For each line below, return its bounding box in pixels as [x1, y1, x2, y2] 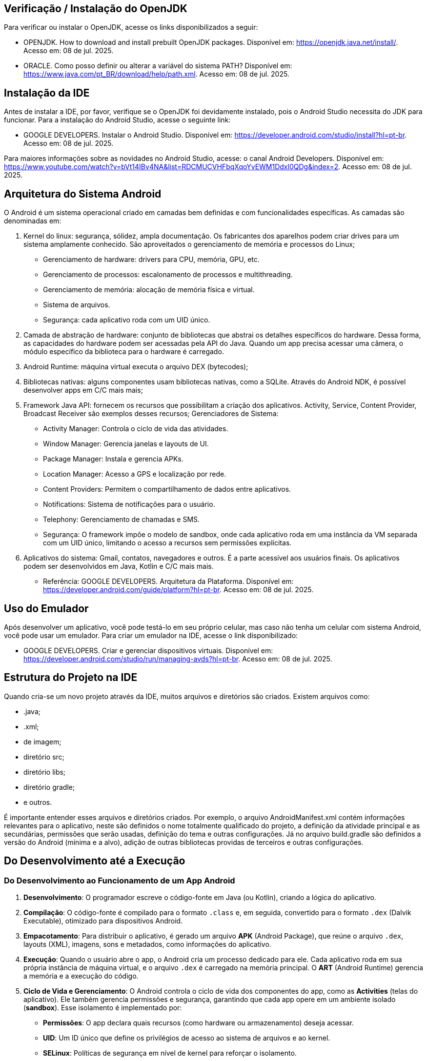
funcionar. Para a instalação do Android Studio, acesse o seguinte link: [4, 116, 231, 124]
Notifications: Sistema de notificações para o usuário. [43, 500, 215, 509]
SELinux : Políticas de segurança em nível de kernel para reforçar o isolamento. [43, 1049, 297, 1058]
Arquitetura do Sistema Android [4, 187, 162, 200]
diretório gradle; [23, 782, 75, 791]
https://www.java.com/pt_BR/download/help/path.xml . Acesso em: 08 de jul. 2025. [23, 70, 289, 79]
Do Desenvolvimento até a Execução [4, 855, 185, 867]
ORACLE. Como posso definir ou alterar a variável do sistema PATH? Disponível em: [23, 61, 292, 70]
